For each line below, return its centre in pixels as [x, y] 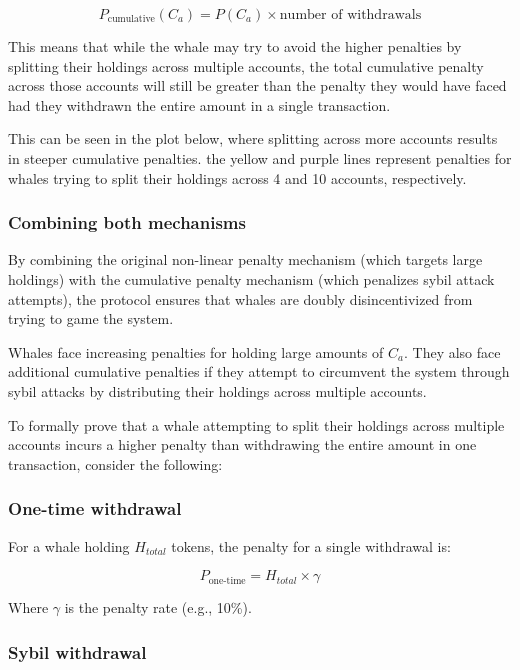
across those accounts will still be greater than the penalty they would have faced [257, 85]
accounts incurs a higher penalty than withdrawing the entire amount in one [242, 444]
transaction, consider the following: [115, 463]
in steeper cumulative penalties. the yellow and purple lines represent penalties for [260, 157]
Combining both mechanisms [127, 222]
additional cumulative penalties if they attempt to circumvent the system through [259, 371]
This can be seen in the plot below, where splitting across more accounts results [253, 138]
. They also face [452, 351]
